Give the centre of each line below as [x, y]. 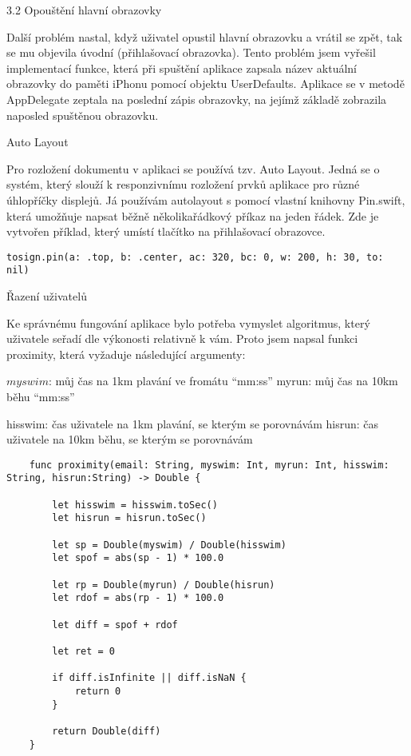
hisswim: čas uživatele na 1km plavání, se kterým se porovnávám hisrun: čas [193, 423]
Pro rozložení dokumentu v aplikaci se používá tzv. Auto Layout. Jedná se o [193, 168]
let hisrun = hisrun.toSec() [129, 518]
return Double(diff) [107, 731]
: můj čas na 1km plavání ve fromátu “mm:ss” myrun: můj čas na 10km [223, 381]
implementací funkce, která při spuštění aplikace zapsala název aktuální [182, 68]
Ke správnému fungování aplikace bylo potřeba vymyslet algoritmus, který [188, 322]
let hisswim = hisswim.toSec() [135, 505]
